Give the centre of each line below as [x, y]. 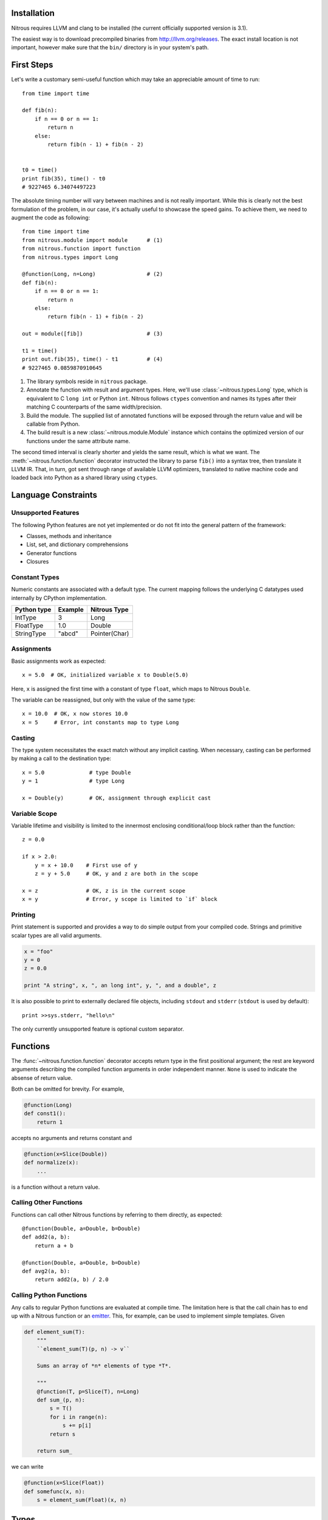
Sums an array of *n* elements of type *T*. [104, 1366]
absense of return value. [42, 1078]
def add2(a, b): [46, 1237]
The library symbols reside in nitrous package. [87, 382]
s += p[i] [77, 1425]
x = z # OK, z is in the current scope [104, 890]
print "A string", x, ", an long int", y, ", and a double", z [120, 986]
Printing [23, 914]
